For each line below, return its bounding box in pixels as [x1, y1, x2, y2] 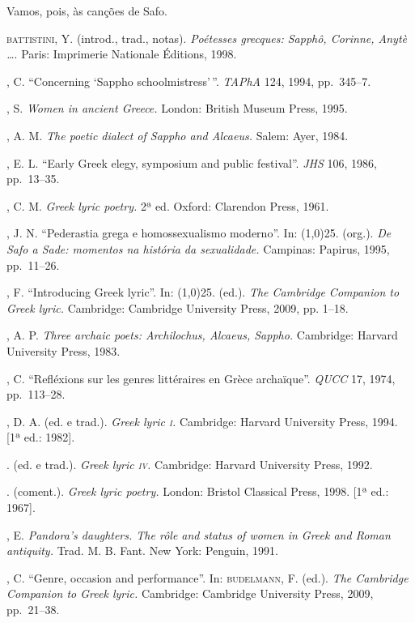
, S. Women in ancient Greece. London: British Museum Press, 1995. [6, 100, 348, 117]
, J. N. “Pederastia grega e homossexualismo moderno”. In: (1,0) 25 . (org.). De [6, 224, 392, 241]
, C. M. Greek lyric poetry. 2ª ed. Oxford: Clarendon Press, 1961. [6, 197, 329, 214]
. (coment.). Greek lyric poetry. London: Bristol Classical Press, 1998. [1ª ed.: [6, 483, 389, 500]
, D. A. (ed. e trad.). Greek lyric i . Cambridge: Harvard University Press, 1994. [6, 412, 398, 429]
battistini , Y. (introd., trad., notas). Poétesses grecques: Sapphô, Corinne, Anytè [6, 29, 407, 46]
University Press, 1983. [6, 342, 121, 359]
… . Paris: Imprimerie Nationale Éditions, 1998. [6, 45, 237, 62]
